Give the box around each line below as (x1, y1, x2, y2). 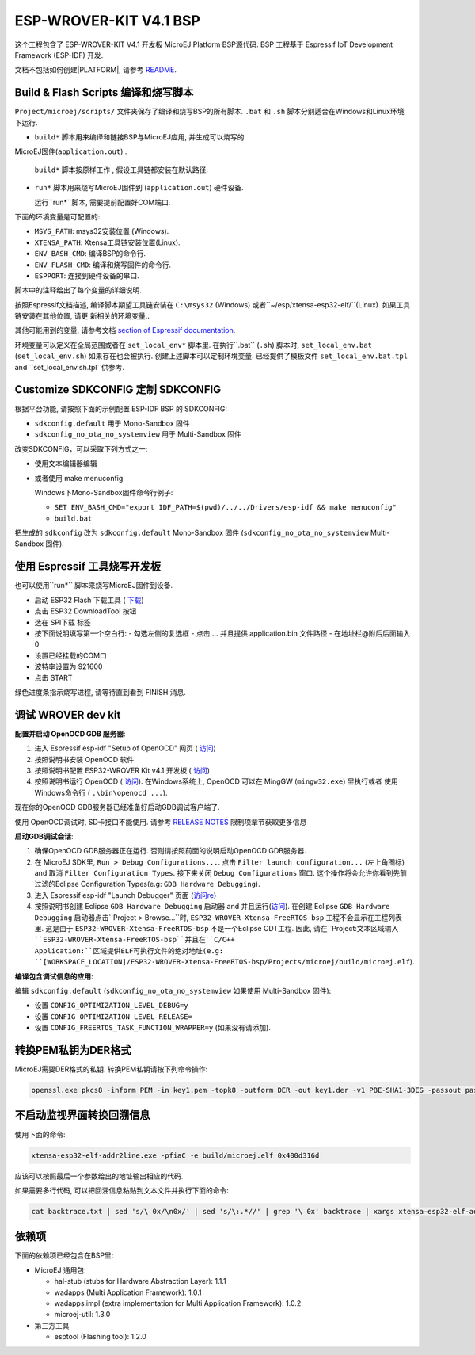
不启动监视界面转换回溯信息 (14, 1109, 150, 1122)
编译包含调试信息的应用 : (14, 971, 94, 981)
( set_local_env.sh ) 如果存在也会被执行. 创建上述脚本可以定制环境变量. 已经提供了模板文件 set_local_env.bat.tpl (14, 351, 408, 361)
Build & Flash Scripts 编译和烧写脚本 (14, 86, 194, 99)
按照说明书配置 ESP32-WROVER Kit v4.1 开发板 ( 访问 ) (34, 765, 210, 775)
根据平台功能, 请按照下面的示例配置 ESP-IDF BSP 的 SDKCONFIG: (14, 404, 228, 414)
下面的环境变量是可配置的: (14, 212, 101, 221)
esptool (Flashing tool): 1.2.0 (54, 1332, 146, 1342)
